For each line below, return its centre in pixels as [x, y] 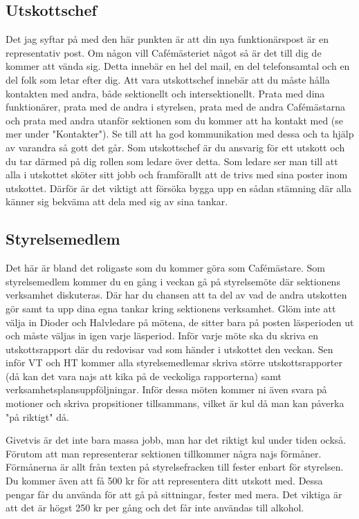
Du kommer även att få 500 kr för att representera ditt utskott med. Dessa [164, 481]
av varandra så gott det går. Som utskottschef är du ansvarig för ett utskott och [175, 147]
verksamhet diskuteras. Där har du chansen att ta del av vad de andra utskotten [176, 295]
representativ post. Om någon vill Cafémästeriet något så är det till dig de [164, 52]
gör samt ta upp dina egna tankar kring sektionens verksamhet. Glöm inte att [171, 308]
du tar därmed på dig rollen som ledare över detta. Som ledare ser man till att [172, 161]
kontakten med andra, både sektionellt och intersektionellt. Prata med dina [165, 93]
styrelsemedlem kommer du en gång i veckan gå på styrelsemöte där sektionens [173, 281]
